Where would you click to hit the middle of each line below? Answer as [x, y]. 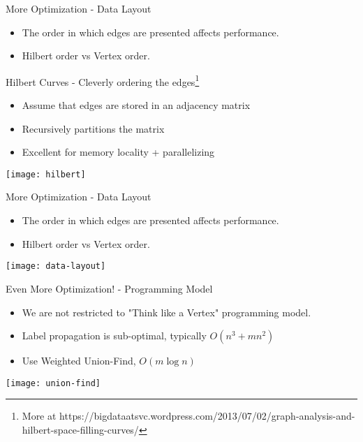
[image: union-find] [53, 383]
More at [39, 416]
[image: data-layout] [56, 266]
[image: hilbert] [46, 174]
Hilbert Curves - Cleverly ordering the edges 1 [103, 80]
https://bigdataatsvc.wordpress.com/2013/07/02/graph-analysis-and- [207, 416]
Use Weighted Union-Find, [79, 361]
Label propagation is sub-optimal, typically [114, 336]
